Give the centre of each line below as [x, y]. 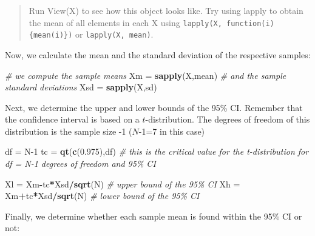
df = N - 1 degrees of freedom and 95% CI [80, 164]
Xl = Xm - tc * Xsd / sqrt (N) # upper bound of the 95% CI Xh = [123, 184]
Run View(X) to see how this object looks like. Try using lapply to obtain [166, 10]
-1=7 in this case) [172, 131]
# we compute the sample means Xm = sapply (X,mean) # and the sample [146, 75]
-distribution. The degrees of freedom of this [228, 119]
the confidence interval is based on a [72, 119]
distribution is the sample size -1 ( [69, 131]
